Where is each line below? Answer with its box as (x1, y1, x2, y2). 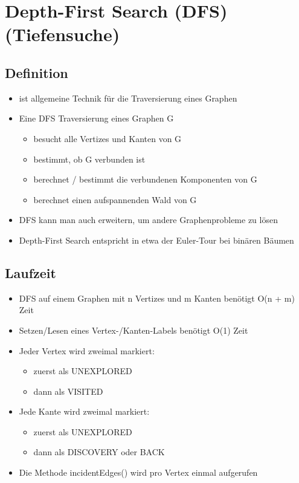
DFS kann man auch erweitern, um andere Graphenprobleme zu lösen (19, 213, 278, 226)
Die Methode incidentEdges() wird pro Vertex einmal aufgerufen (19, 466, 258, 479)
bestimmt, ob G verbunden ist (33, 152, 146, 165)
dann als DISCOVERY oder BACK (33, 446, 165, 458)
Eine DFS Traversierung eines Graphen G (19, 112, 174, 125)
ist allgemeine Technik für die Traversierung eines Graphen (19, 91, 237, 104)
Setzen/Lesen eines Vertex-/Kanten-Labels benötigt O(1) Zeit (19, 323, 248, 336)
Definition (5, 63, 68, 82)
